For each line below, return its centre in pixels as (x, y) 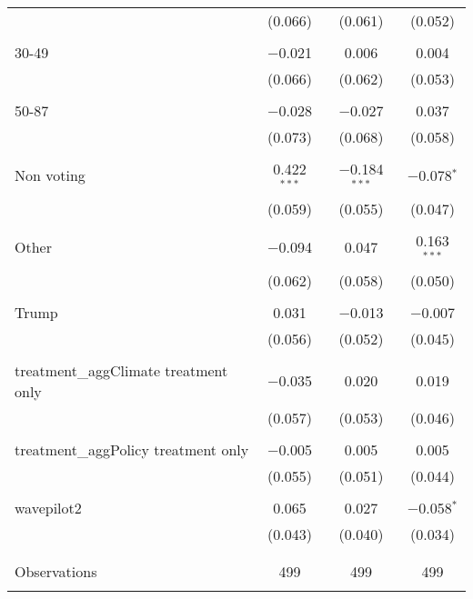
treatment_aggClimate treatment (121, 370)
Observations (56, 571)
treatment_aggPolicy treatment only (132, 449)
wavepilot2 (48, 507)
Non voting (50, 175)
